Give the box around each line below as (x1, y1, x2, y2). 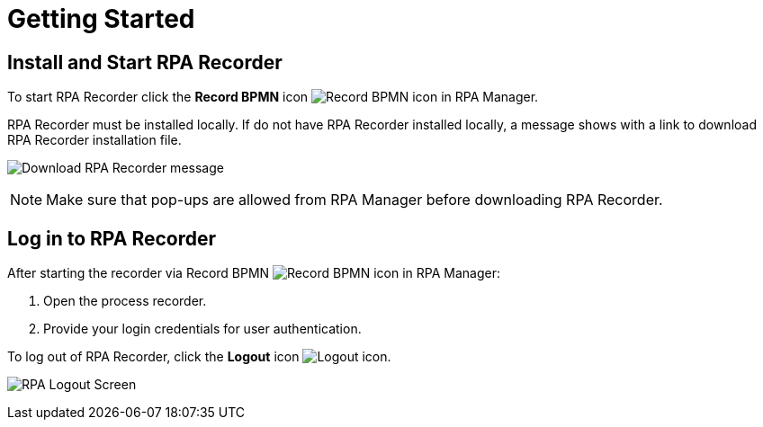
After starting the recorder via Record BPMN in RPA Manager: (7, 265, 501, 281)
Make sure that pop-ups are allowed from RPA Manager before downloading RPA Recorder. (46, 191, 663, 209)
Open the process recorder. (43, 293, 207, 309)
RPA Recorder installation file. (7, 132, 182, 148)
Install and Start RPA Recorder (7, 50, 283, 74)
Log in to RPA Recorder (7, 227, 216, 250)
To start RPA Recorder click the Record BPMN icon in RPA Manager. (7, 89, 539, 105)
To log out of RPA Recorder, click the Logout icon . (7, 349, 391, 365)
